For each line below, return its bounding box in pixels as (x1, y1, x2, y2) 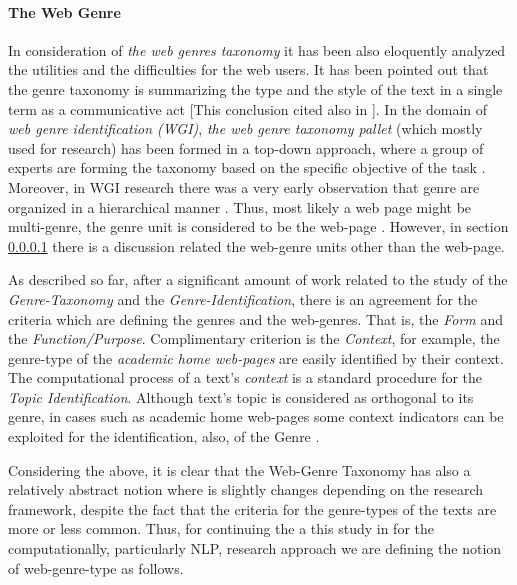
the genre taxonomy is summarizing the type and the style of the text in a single (8, 78, 503, 99)
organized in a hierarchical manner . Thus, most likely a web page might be (8, 196, 472, 217)
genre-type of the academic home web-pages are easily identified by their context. (8, 347, 504, 368)
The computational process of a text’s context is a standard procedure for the (8, 367, 483, 388)
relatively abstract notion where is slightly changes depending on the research (8, 479, 484, 500)
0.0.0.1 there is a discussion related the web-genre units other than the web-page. (8, 235, 505, 256)
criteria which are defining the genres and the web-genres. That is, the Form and (8, 308, 503, 329)
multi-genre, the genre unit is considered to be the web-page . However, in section (8, 216, 509, 237)
